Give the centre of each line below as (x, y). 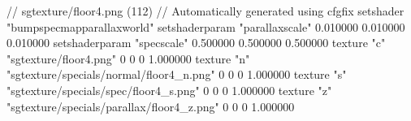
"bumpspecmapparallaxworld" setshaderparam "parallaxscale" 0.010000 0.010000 (206, 26)
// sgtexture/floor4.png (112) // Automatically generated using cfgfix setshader (205, 11)
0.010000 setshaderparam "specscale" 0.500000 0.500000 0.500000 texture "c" (196, 43)
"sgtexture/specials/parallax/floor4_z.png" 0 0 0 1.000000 (151, 106)
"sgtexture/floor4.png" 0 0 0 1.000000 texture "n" (128, 58)
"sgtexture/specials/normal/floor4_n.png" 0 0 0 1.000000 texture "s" (177, 74)
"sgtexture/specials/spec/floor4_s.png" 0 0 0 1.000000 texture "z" (169, 90)
